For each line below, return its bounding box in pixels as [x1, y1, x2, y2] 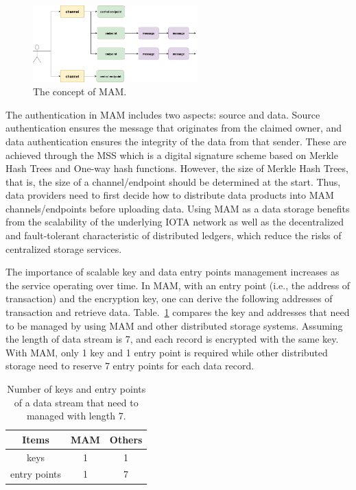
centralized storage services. [5, 241, 122, 256]
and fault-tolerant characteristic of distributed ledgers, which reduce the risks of [5, 228, 342, 243]
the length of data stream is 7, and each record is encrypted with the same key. [5, 332, 339, 346]
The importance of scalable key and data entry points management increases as [5, 265, 340, 279]
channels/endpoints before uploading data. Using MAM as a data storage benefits [5, 201, 350, 215]
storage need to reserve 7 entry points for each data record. [5, 358, 254, 373]
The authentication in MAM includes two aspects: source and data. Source [5, 107, 320, 121]
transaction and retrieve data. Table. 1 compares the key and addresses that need [5, 305, 350, 319]
